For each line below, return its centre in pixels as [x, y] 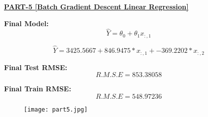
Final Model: [26, 23]
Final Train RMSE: [38, 89]
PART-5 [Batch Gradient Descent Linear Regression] [96, 6]
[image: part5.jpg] [56, 109]
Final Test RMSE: [36, 67]
